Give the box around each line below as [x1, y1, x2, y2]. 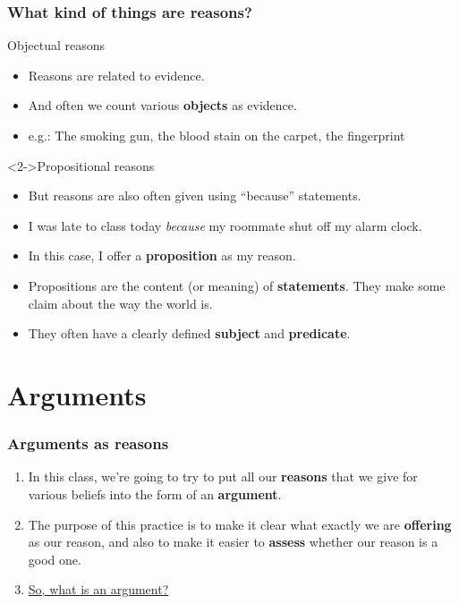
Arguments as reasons [7, 432, 169, 455]
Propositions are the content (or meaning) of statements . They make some [28, 276, 446, 294]
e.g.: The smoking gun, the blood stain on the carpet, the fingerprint [28, 126, 405, 144]
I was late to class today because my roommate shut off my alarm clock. [28, 216, 422, 234]
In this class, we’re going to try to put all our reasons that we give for [28, 467, 418, 486]
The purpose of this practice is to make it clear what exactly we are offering [28, 515, 452, 533]
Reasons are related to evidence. [28, 65, 205, 84]
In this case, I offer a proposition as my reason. [28, 246, 296, 265]
